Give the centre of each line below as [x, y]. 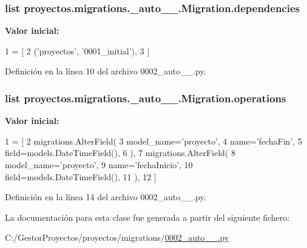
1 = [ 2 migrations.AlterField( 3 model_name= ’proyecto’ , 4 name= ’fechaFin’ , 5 [153, 141]
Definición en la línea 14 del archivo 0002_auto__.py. [106, 197]
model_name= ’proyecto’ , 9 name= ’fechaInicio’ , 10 [99, 165]
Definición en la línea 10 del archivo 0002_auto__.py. [106, 71]
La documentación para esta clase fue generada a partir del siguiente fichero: [147, 217]
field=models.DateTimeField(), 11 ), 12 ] [81, 176]
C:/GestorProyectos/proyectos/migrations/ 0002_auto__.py [117, 237]
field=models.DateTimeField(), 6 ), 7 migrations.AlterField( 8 [120, 153]
